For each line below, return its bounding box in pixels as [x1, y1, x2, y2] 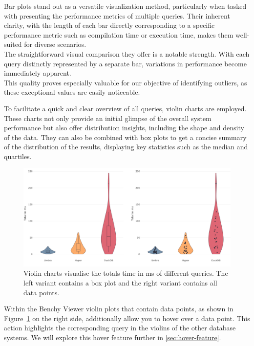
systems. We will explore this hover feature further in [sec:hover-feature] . [4, 332, 221, 342]
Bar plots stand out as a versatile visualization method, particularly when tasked [4, 1, 247, 11]
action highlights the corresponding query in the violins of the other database [4, 323, 236, 333]
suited [4, 39, 22, 49]
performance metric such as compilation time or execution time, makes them [4, 29, 233, 40]
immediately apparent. [4, 68, 71, 78]
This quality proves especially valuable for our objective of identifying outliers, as [4, 77, 247, 87]
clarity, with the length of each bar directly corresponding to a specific [4, 20, 215, 30]
